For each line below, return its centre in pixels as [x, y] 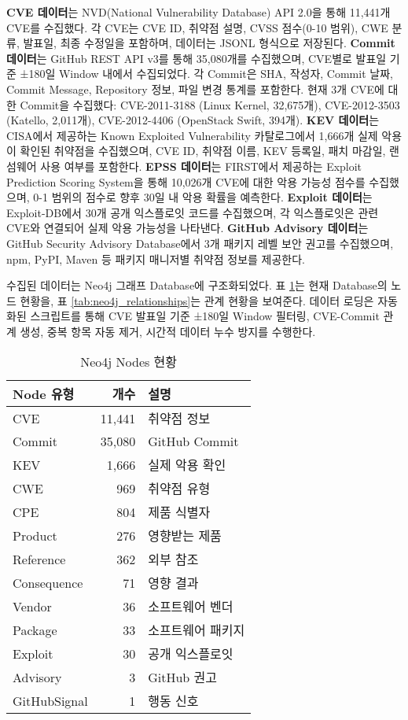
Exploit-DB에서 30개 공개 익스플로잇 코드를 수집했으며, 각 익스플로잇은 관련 [193, 212]
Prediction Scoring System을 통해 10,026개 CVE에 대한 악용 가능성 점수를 [186, 181]
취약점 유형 [179, 489]
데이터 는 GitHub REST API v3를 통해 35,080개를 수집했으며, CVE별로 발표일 [197, 58]
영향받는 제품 [185, 536]
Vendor [32, 606]
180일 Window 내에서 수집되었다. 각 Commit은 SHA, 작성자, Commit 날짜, [211, 74]
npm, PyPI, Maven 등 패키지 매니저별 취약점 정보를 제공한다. [156, 258]
